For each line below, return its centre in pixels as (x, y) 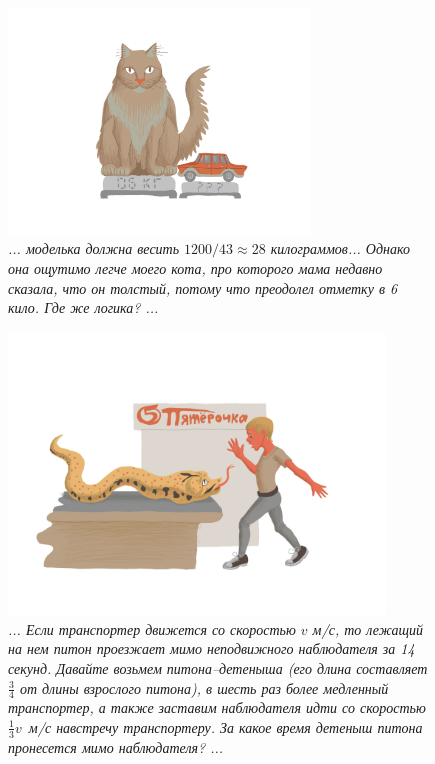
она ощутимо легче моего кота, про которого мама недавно (195, 267)
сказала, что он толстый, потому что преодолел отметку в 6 (203, 287)
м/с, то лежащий (368, 628)
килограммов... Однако (340, 248)
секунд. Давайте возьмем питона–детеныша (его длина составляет (218, 667)
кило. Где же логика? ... (83, 307)
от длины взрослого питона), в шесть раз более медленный (204, 687)
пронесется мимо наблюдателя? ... (116, 746)
